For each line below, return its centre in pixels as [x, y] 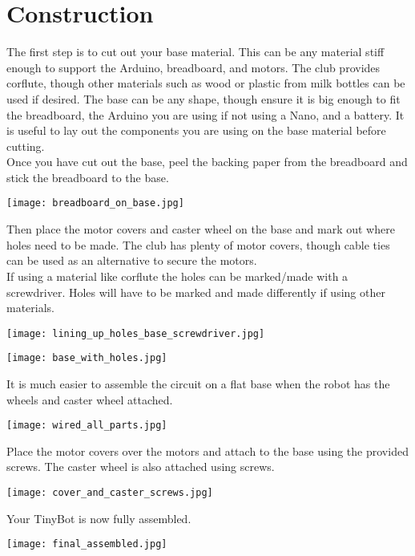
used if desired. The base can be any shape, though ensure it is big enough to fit [203, 98]
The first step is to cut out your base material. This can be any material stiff [195, 52]
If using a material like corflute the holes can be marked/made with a [177, 276]
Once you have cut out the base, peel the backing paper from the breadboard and [207, 162]
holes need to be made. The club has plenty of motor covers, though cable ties [198, 244]
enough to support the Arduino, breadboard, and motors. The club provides [193, 67]
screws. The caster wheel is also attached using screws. [141, 467]
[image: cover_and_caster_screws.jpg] [110, 493]
